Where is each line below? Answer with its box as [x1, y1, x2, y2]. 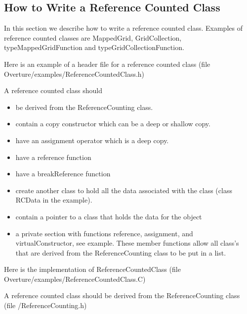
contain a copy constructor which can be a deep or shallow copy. [15, 118, 210, 129]
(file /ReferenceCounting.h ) [4, 300, 87, 311]
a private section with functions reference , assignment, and [15, 228, 193, 238]
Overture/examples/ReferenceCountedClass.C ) [4, 273, 146, 284]
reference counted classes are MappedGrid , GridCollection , [4, 32, 182, 43]
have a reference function [15, 152, 91, 162]
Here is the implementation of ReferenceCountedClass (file [4, 264, 181, 274]
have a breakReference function [15, 168, 111, 179]
